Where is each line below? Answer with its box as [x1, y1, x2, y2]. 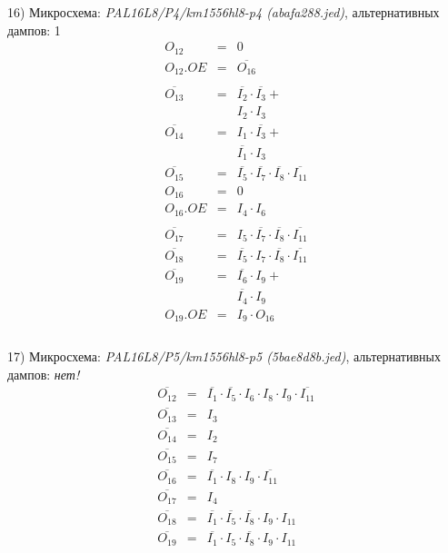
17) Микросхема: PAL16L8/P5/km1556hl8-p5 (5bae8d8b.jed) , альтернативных [7, 347, 441, 366]
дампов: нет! [7, 364, 80, 383]
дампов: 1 [7, 20, 61, 39]
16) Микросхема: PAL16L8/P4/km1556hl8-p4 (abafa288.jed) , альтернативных [7, 3, 440, 21]
